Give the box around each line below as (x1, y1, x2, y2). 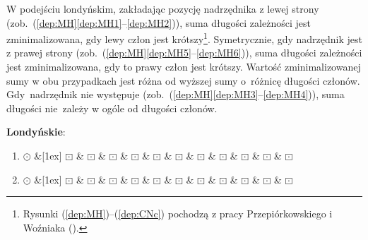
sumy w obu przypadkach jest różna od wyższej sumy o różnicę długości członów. (6, 73, 360, 88)
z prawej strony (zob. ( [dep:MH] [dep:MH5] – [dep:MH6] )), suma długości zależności (6, 45, 362, 60)
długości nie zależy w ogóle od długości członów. (6, 100, 218, 115)
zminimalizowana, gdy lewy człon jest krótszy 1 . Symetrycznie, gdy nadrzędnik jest (6, 30, 363, 46)
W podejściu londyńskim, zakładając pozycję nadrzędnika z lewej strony (6, 1, 319, 16)
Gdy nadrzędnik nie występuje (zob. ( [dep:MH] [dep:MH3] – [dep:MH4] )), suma (6, 87, 345, 102)
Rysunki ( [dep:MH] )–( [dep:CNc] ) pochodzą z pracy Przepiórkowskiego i (23, 206, 333, 221)
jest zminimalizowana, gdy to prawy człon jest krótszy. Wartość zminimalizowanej (6, 59, 361, 74)
